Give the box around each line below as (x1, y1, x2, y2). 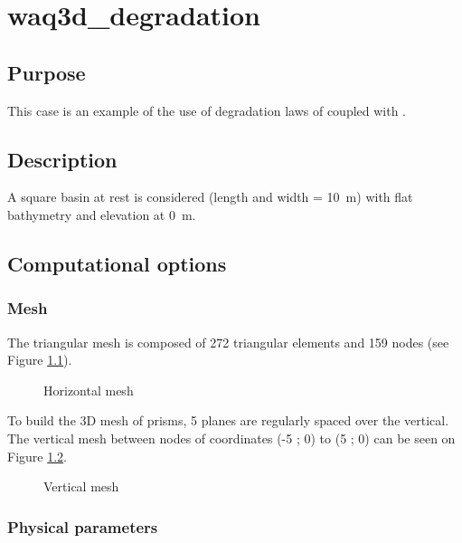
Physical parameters (7, 515, 158, 538)
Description (7, 145, 118, 173)
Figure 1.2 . (7, 446, 67, 465)
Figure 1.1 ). (7, 350, 72, 369)
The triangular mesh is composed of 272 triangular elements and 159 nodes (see (7, 332, 449, 351)
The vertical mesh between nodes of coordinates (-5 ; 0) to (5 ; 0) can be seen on (7, 428, 456, 447)
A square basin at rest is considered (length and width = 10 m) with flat (7, 187, 413, 206)
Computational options (7, 249, 227, 277)
